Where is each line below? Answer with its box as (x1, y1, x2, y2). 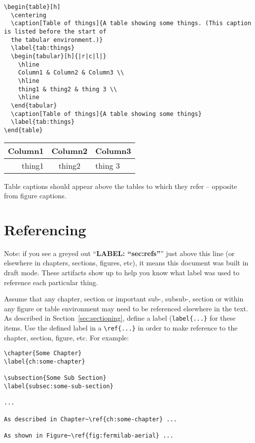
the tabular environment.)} (11, 36, 103, 43)
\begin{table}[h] (4, 3, 61, 10)
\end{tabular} (11, 102, 57, 109)
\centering (11, 11, 46, 19)
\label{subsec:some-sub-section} (4, 382, 113, 390)
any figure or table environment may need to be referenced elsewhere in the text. (4, 303, 248, 313)
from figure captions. (4, 190, 67, 201)
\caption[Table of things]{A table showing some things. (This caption (11, 20, 252, 27)
